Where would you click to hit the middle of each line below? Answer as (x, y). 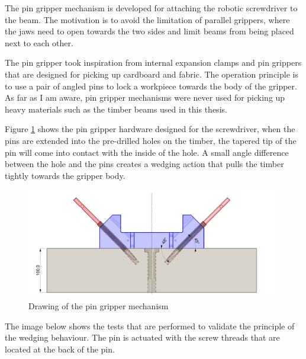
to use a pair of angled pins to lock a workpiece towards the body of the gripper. (151, 86)
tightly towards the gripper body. (65, 175)
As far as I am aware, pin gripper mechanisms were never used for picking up (145, 97)
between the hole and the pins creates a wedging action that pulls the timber (144, 164)
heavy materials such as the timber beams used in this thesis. (116, 109)
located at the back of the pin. (60, 349)
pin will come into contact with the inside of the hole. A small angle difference (147, 152)
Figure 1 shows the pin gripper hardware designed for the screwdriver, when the (150, 129)
